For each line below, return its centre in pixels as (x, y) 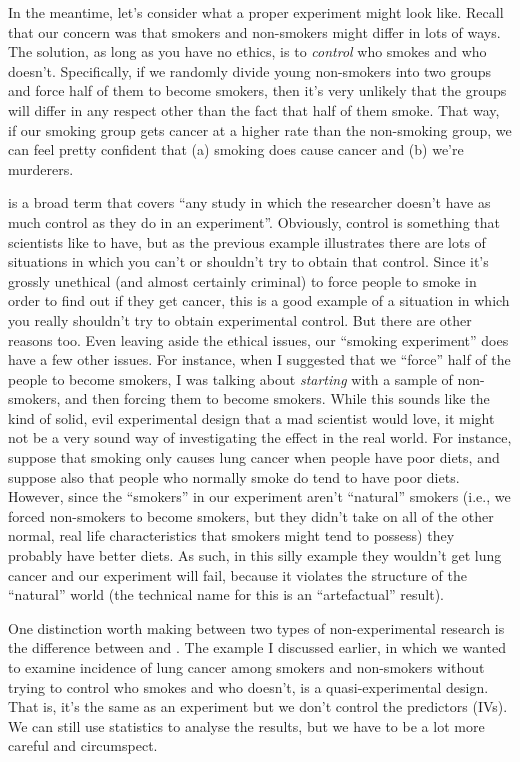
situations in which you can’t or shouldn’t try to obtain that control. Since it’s (248, 261)
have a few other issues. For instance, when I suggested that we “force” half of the (259, 359)
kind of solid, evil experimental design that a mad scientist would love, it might (251, 417)
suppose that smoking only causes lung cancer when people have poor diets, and (254, 457)
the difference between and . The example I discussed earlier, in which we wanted (257, 647)
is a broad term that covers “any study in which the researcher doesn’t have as (249, 202)
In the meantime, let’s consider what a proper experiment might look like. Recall (256, 12)
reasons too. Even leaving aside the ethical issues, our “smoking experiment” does (258, 339)
